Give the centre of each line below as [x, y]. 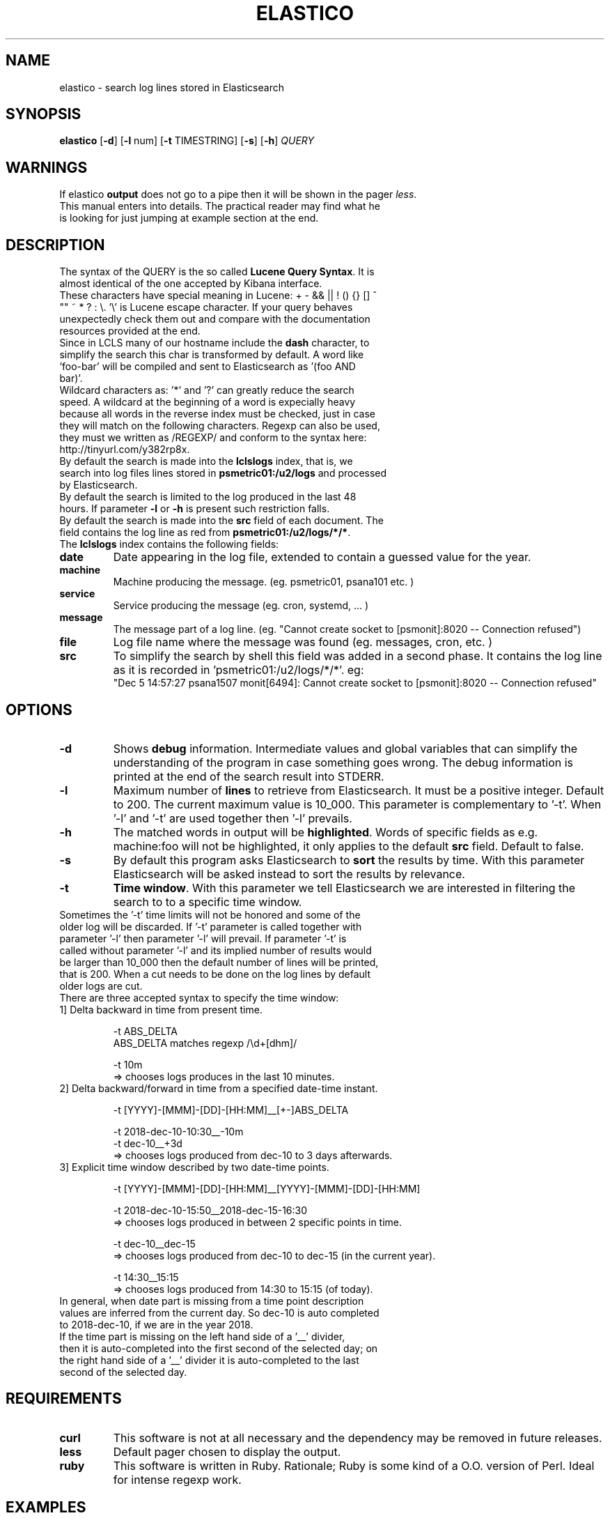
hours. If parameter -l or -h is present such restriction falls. [195, 509]
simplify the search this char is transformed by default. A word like [212, 355]
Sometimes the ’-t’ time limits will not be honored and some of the [210, 914]
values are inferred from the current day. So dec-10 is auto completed [219, 1312]
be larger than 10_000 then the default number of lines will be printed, [219, 962]
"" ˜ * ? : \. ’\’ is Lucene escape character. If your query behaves [206, 307]
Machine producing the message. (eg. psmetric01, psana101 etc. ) [264, 582]
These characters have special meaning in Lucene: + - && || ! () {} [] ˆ [218, 296]
